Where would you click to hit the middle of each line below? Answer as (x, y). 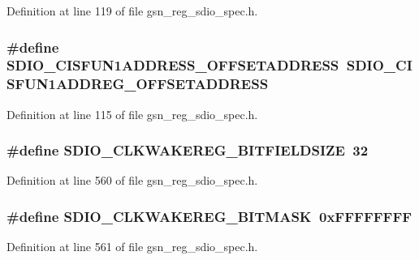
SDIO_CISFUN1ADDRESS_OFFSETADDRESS (173, 65)
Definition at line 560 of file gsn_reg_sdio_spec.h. (132, 180)
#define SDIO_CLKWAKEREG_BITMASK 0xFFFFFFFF (209, 216)
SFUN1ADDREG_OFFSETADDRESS (138, 84)
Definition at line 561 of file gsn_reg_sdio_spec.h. (132, 247)
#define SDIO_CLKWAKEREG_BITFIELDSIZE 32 (188, 150)
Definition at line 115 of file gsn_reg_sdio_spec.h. (132, 114)
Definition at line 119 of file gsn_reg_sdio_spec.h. (132, 11)
